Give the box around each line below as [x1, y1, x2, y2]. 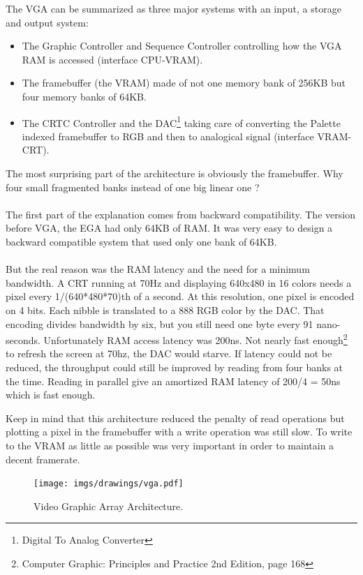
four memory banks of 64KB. [22, 89, 147, 103]
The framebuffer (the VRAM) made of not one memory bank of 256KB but [22, 75, 346, 90]
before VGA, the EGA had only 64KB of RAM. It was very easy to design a [6, 221, 333, 235]
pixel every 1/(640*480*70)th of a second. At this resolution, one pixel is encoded [6, 289, 355, 304]
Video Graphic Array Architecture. [34, 498, 184, 513]
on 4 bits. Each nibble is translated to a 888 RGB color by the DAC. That [6, 302, 325, 317]
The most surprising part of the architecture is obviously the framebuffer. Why [6, 166, 343, 180]
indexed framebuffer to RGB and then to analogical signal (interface [22, 128, 314, 143]
